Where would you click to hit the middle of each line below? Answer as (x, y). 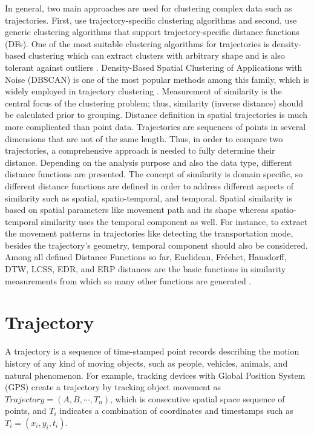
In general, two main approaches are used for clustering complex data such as (149, 8)
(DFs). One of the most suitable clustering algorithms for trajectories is (137, 43)
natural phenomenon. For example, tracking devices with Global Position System (155, 375)
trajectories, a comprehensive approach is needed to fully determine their (140, 150)
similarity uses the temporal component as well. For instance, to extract (174, 221)
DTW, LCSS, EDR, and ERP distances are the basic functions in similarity (146, 269)
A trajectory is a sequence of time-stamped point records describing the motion (152, 351)
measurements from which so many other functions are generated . (128, 280)
